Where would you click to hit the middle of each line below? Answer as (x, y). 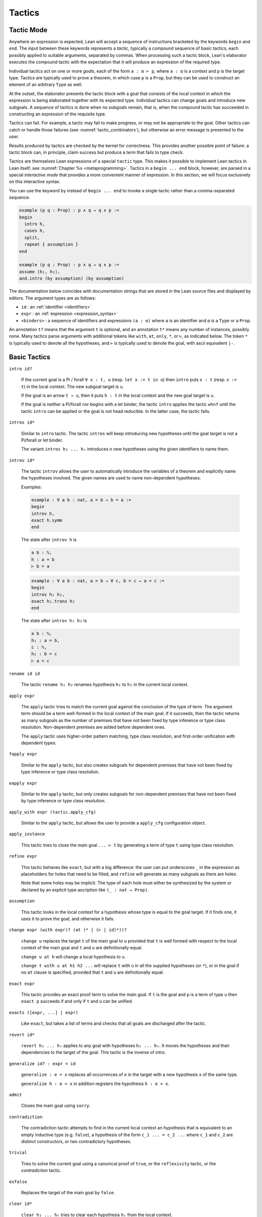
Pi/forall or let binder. (42, 440)
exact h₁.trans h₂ (53, 601)
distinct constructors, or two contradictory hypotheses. (76, 1141)
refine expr (23, 856)
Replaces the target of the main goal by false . (68, 1192)
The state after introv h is (49, 540)
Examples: (32, 487)
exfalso (18, 1181)
